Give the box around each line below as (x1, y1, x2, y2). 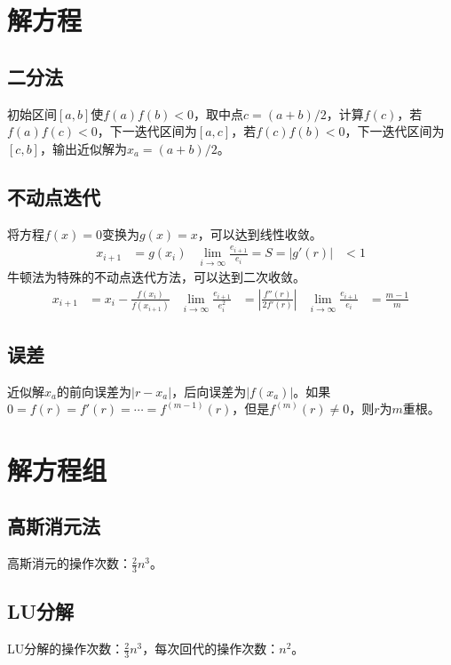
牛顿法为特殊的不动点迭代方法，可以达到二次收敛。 (7, 268, 305, 286)
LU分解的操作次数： (7, 639, 124, 658)
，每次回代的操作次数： (142, 639, 280, 658)
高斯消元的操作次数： (7, 554, 131, 573)
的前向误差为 (56, 381, 131, 400)
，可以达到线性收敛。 (197, 224, 322, 243)
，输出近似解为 (39, 139, 127, 157)
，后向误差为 (171, 381, 247, 400)
